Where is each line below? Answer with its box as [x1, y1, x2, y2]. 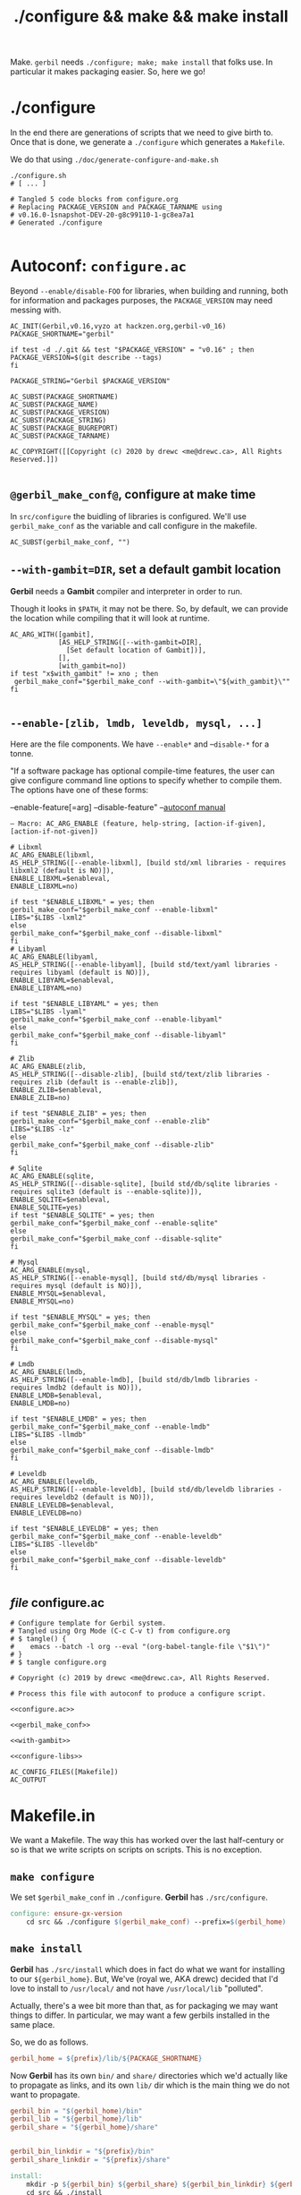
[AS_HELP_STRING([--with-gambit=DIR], [57, 637, 203, 646]
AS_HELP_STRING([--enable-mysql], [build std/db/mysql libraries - [10, 1273, 267, 1282]
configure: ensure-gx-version [10, 1909, 123, 1918]
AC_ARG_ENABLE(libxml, [10, 850, 95, 859]
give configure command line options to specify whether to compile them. [10, 774, 282, 785]
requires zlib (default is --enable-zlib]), [10, 1077, 179, 1087]
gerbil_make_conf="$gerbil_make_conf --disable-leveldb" [10, 1555, 227, 1564]
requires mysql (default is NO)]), [10, 1281, 143, 1290]
